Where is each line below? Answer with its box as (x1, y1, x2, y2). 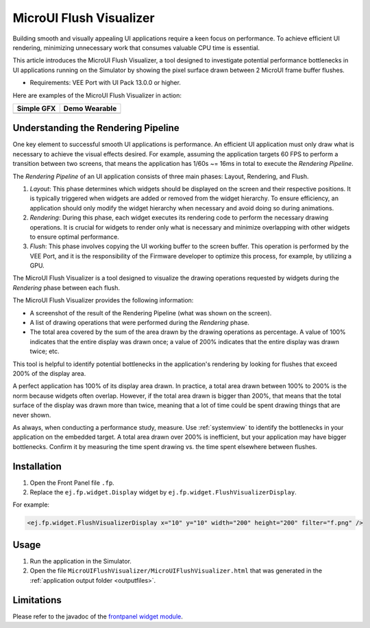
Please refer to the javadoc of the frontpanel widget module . (12, 612, 183, 620)
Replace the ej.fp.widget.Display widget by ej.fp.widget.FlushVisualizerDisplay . (29, 488, 297, 496)
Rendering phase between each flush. (12, 283, 120, 291)
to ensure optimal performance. (29, 232, 119, 241)
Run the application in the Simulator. (29, 557, 132, 565)
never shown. (12, 411, 51, 419)
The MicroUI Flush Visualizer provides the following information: (12, 296, 194, 304)
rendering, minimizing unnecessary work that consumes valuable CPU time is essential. (12, 43, 260, 51)
